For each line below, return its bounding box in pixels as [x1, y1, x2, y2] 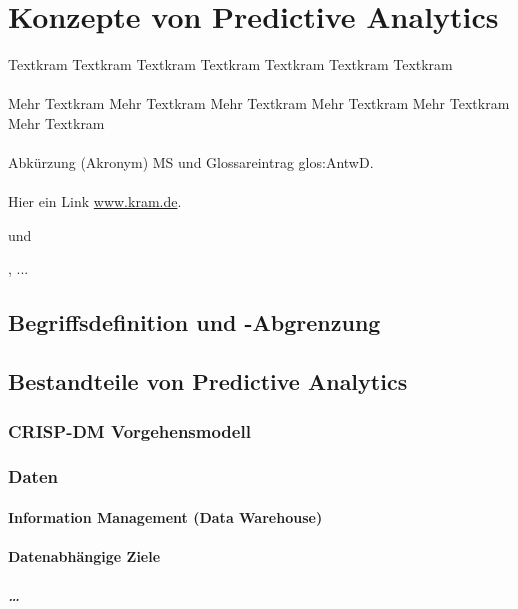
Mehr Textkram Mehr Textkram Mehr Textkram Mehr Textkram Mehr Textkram [8, 93, 510, 114]
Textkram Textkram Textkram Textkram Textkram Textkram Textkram [8, 54, 453, 75]
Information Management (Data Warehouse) [8, 506, 323, 527]
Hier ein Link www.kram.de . [8, 191, 182, 212]
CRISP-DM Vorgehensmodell [8, 418, 251, 443]
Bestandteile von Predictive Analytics [8, 366, 408, 397]
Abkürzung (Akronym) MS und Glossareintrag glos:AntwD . [8, 152, 374, 173]
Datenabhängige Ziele [8, 546, 161, 567]
